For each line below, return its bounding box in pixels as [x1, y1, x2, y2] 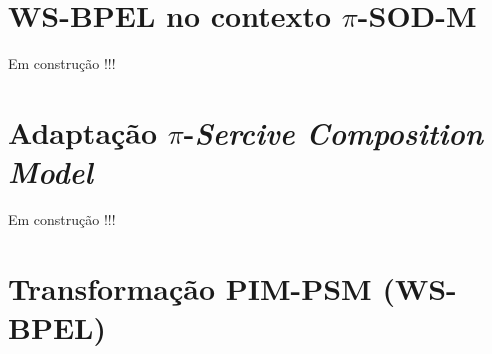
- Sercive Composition [183, 111, 483, 153]
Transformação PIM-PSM [8, 267, 372, 308]
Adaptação [8, 111, 158, 152]
